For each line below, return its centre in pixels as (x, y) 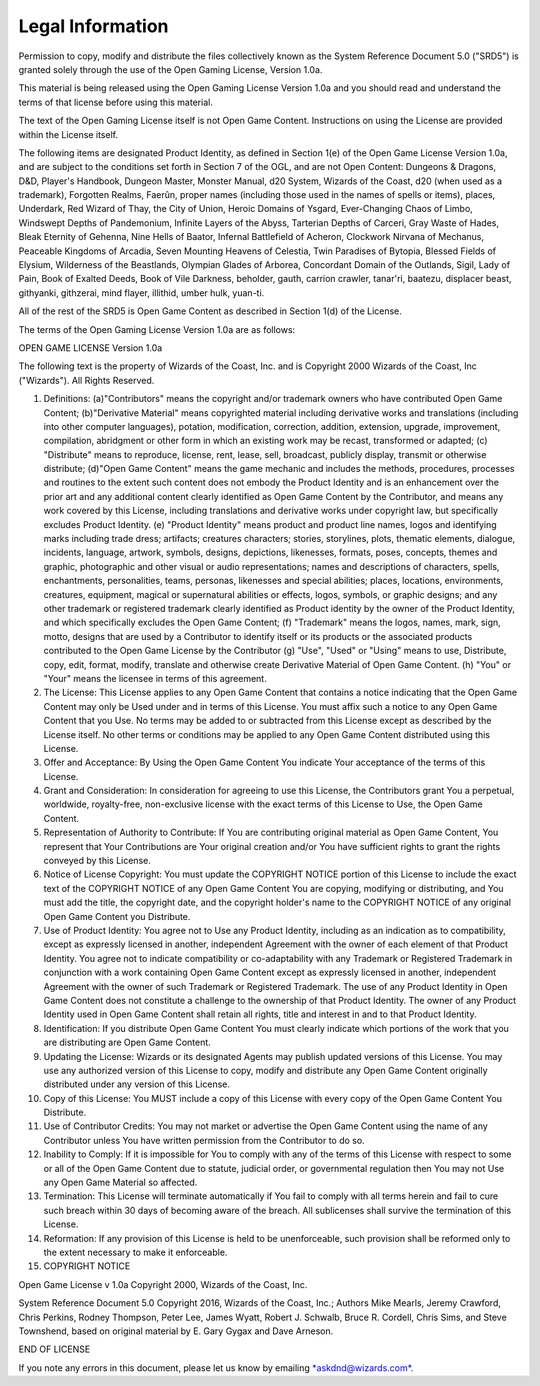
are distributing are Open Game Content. (127, 1042)
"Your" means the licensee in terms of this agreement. (155, 678)
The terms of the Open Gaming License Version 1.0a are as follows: (157, 329)
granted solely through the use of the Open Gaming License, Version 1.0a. (170, 69)
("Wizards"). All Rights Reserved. (86, 380)
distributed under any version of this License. (136, 1084)
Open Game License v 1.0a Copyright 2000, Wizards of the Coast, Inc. (163, 1284)
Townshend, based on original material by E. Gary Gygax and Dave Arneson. (176, 1331)
